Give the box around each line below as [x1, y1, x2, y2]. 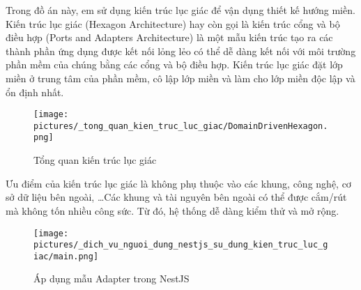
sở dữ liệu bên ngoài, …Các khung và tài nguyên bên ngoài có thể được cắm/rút [6, 190, 347, 204]
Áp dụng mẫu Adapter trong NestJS [33, 271, 190, 286]
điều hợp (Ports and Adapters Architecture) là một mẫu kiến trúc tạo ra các [6, 30, 333, 45]
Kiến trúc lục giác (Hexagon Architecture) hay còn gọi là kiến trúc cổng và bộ [6, 16, 340, 31]
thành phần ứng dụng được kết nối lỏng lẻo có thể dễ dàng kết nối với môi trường [6, 43, 356, 58]
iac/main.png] [33, 251, 99, 261]
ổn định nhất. [6, 84, 64, 99]
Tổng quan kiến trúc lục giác [33, 153, 157, 167]
